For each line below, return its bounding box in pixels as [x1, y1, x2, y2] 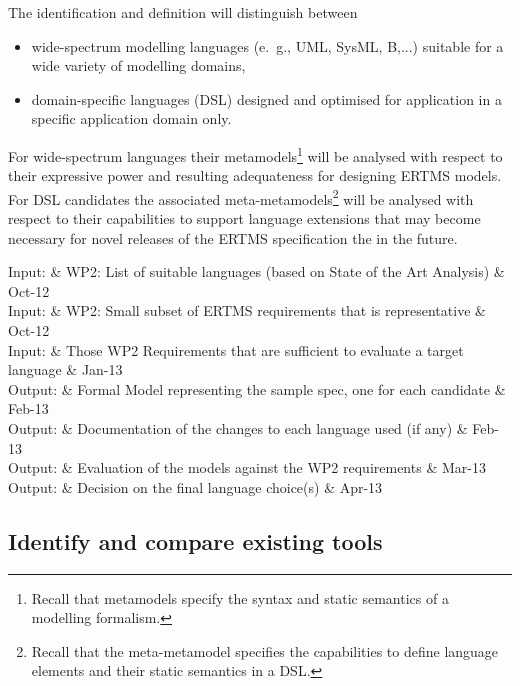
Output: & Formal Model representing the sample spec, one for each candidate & [8, 378, 506, 399]
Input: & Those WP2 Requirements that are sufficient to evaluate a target [8, 339, 464, 360]
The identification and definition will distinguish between [8, 2, 358, 22]
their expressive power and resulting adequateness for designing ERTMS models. [8, 165, 502, 186]
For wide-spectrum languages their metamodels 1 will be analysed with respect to [8, 142, 503, 166]
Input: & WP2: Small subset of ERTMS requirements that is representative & [8, 300, 486, 321]
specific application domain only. [31, 108, 232, 129]
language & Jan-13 [8, 359, 123, 380]
